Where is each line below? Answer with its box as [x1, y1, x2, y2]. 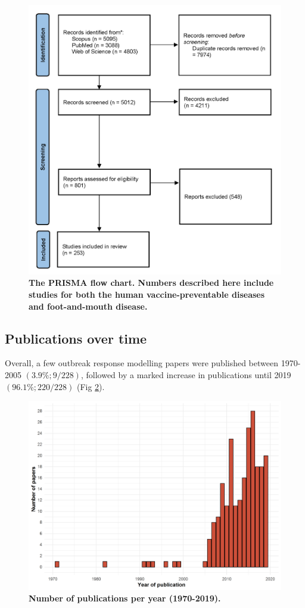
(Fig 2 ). [76, 380, 105, 392]
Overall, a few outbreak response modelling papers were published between [5, 357, 279, 369]
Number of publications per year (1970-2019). [29, 592, 221, 604]
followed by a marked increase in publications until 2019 [86, 368, 291, 381]
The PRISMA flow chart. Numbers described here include [29, 276, 274, 289]
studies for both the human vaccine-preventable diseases [29, 288, 265, 300]
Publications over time [5, 329, 147, 347]
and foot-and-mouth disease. [29, 300, 148, 312]
